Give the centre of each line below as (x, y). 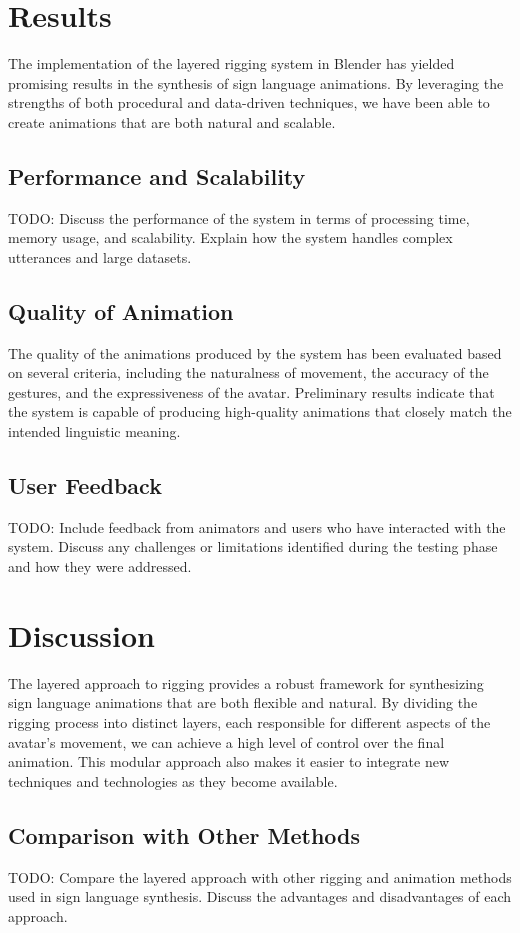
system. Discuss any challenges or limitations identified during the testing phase (253, 546)
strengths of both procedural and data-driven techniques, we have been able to (249, 102)
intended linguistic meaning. (94, 431)
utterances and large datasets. (100, 256)
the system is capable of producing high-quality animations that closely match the (260, 411)
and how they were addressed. (100, 566)
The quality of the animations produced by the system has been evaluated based (255, 352)
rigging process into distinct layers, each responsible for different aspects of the (249, 721)
